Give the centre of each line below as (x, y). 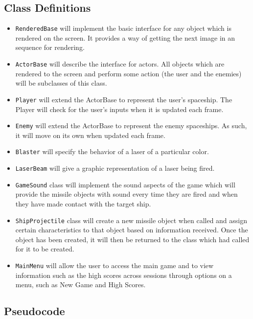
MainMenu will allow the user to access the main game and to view (115, 265)
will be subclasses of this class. (61, 83)
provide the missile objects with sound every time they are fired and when (126, 194)
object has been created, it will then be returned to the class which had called (132, 239)
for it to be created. (45, 249)
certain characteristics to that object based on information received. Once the (132, 230)
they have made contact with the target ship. (83, 203)
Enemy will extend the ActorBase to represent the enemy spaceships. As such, (131, 125)
